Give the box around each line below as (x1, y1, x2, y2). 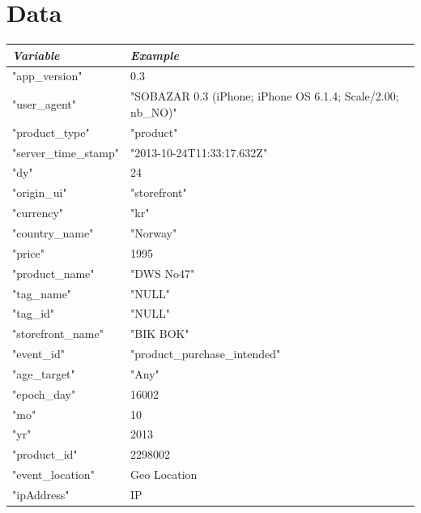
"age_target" (12, 365, 75, 382)
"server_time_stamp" (12, 143, 120, 160)
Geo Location (130, 466, 198, 483)
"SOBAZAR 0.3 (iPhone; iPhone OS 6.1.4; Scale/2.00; (130, 88, 399, 105)
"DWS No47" (130, 264, 195, 281)
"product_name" (12, 264, 95, 281)
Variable (12, 46, 60, 63)
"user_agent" (12, 96, 77, 113)
